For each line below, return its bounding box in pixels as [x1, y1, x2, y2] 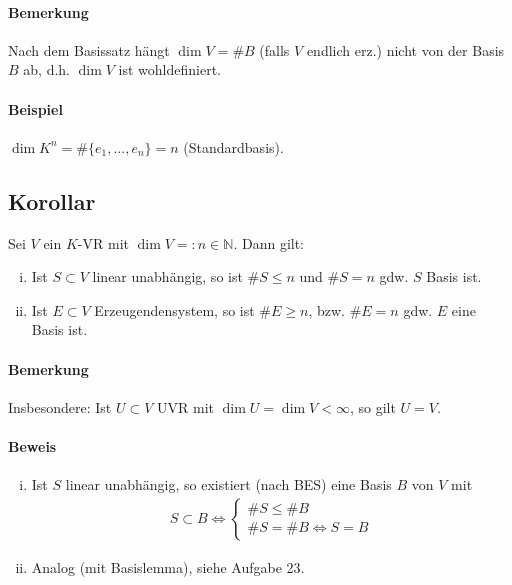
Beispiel [8, 98, 63, 119]
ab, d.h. [23, 59, 70, 80]
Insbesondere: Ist [8, 396, 112, 417]
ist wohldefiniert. [118, 59, 221, 80]
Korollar [8, 185, 96, 216]
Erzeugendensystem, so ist [94, 299, 255, 320]
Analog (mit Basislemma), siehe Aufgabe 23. [31, 556, 305, 577]
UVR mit [157, 396, 215, 417]
